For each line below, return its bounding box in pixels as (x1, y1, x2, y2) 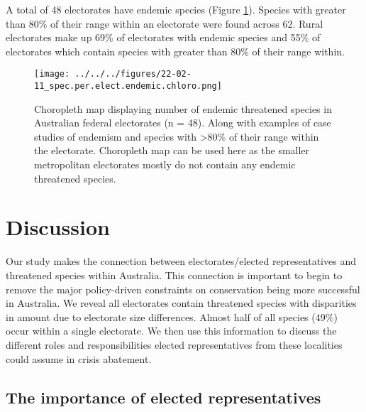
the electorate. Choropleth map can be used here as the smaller (34, 143, 310, 158)
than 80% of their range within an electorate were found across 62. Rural (6, 16, 323, 31)
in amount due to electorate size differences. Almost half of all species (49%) (6, 309, 338, 324)
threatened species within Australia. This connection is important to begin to (6, 267, 343, 282)
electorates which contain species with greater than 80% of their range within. (6, 43, 345, 58)
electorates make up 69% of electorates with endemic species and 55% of (6, 30, 321, 45)
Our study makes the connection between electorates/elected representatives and (6, 254, 356, 269)
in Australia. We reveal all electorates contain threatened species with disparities (6, 296, 357, 310)
